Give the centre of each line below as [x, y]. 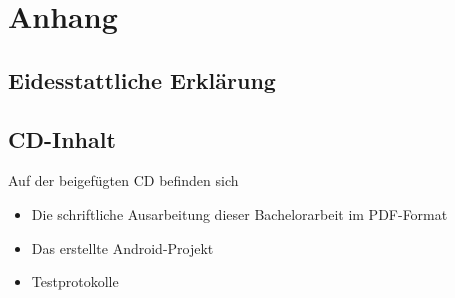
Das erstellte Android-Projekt [122, 247]
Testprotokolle [75, 281]
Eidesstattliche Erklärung [142, 79]
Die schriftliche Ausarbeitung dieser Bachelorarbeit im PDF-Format [239, 213]
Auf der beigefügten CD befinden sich [123, 180]
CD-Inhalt [62, 138]
